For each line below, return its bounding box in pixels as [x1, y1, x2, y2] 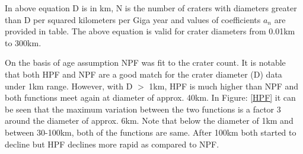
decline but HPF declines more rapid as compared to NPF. [5, 137, 219, 150]
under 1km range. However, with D [5, 79, 133, 92]
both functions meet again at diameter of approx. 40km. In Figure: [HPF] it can [5, 91, 296, 104]
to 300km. [5, 36, 42, 49]
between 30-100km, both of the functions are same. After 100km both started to [5, 126, 296, 138]
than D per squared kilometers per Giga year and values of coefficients [5, 13, 261, 25]
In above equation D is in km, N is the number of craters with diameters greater [5, 2, 297, 14]
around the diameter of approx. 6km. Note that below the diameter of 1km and [5, 114, 294, 127]
